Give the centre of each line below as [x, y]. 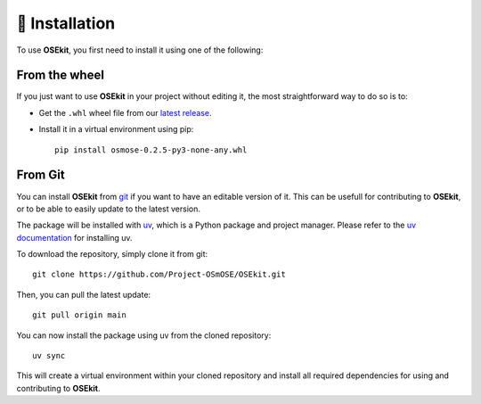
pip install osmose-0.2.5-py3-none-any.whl [151, 150]
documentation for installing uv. [74, 237]
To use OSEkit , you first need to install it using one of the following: [140, 50]
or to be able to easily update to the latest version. [108, 209]
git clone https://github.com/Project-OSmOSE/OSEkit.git [159, 275]
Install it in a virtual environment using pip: [116, 129]
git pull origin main [79, 315]
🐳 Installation [66, 23]
